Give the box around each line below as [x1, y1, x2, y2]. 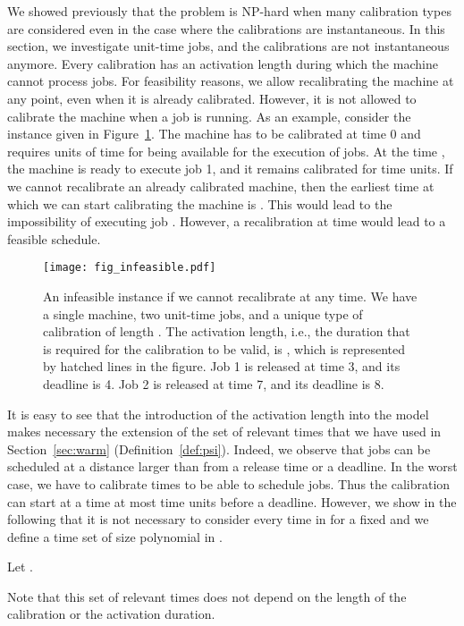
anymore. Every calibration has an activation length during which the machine [7, 54, 438, 72]
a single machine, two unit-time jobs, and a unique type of [43, 304, 363, 323]
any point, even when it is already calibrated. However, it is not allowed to [7, 89, 417, 107]
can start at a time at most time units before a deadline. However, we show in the [7, 492, 457, 511]
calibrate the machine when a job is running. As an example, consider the [7, 106, 411, 125]
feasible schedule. [7, 229, 101, 248]
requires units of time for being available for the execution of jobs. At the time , [7, 141, 445, 160]
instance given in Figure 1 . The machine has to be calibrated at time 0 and [7, 124, 421, 143]
